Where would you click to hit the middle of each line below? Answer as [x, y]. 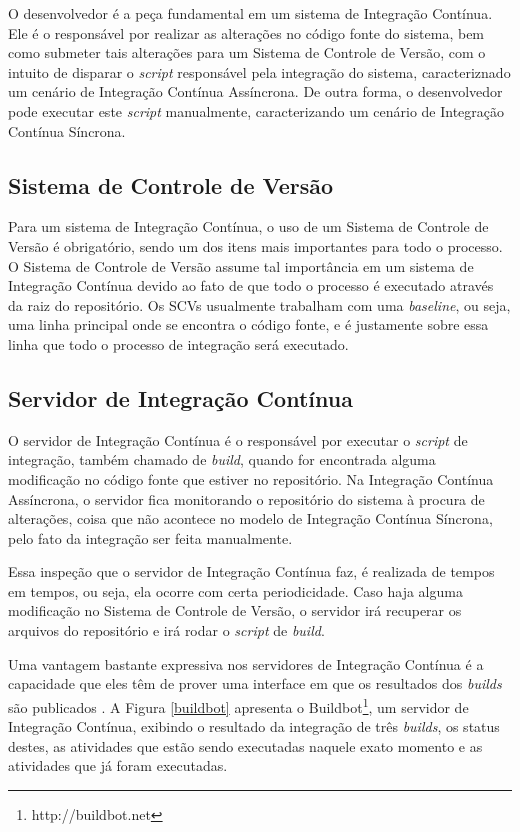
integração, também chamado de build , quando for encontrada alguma [222, 459]
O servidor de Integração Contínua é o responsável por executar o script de [238, 439]
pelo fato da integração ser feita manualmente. [150, 537]
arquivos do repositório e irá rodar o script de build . [166, 630]
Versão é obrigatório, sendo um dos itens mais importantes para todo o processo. [255, 245]
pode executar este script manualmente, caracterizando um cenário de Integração [256, 110]
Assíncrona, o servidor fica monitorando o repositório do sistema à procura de [246, 498]
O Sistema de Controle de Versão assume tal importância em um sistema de [241, 265]
